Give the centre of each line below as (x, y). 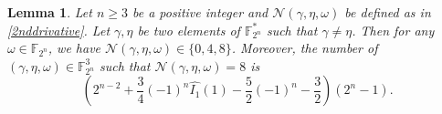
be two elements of (189, 30)
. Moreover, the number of (305, 48)
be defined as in (388, 12)
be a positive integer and (200, 12)
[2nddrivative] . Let (59, 30)
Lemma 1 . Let (50, 12)
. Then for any (393, 30)
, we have (74, 48)
